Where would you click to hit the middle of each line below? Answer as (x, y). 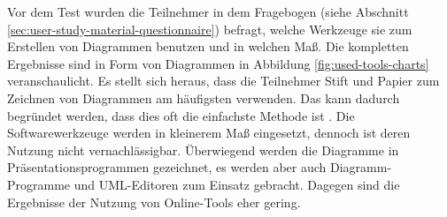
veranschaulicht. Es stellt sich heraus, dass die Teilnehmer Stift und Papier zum (223, 81)
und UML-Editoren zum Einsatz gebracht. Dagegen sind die (237, 184)
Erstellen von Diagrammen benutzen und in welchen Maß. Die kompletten (208, 46)
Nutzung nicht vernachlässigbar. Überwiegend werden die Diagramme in (203, 150)
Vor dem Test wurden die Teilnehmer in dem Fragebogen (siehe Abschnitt (208, 11)
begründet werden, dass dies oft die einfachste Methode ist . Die (181, 115)
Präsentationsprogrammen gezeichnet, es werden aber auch (167, 167)
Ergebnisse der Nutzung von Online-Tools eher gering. (154, 202)
